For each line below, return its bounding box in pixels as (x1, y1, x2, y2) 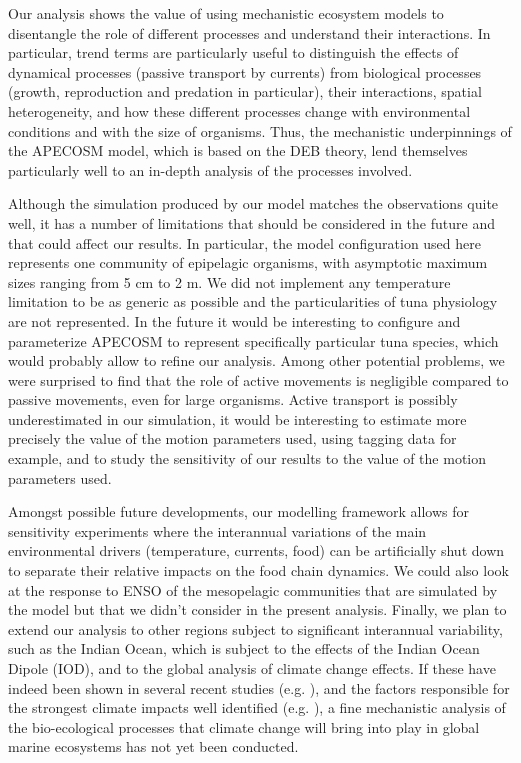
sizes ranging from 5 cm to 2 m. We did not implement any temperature (8, 271, 451, 292)
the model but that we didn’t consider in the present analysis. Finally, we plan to (8, 599, 507, 620)
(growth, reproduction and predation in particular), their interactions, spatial (8, 81, 482, 102)
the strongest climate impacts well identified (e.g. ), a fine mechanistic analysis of (8, 697, 506, 718)
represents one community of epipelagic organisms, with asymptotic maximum (8, 252, 488, 273)
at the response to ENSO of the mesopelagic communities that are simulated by (8, 579, 498, 600)
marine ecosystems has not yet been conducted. (8, 736, 299, 757)
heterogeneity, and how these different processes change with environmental (8, 100, 471, 121)
